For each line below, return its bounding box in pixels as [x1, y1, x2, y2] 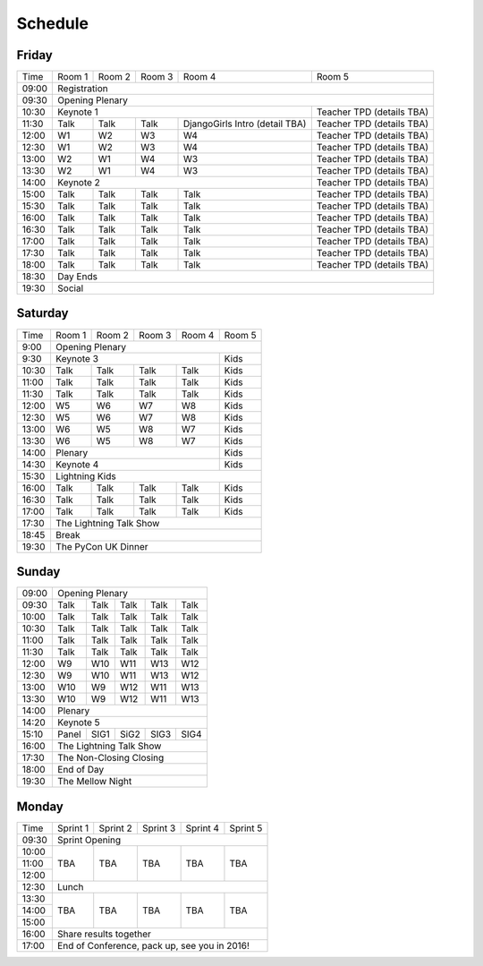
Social [57, 282, 84, 295]
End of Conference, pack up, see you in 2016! [56, 939, 250, 952]
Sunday [16, 564, 61, 579]
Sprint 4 [185, 822, 219, 834]
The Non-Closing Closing [57, 752, 165, 765]
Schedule [16, 13, 89, 33]
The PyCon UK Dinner [55, 540, 148, 552]
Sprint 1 [56, 822, 89, 834]
